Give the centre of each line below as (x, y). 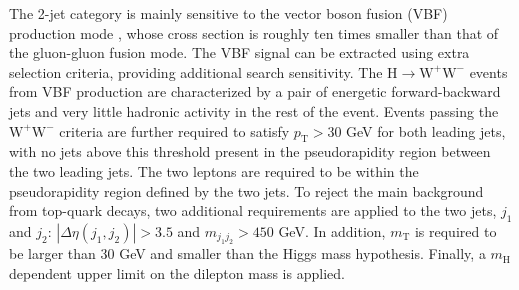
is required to (455, 230)
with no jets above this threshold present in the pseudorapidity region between (250, 151)
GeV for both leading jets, (426, 130)
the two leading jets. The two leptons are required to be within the (214, 170)
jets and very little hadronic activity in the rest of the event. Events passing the (254, 110)
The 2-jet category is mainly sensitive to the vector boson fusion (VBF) (228, 13)
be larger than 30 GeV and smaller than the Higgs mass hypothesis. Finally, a (247, 253)
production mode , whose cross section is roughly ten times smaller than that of (254, 32)
